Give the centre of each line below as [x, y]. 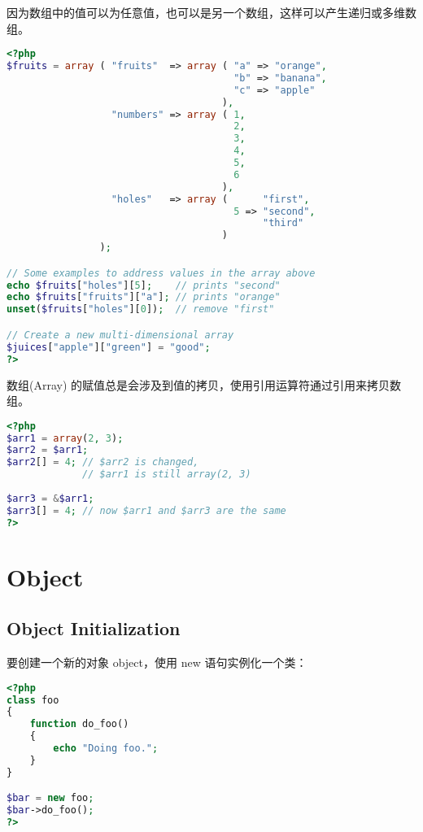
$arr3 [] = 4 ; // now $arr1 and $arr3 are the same [146, 510]
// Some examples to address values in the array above [161, 273]
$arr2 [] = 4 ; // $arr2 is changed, [103, 462]
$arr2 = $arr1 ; [48, 450]
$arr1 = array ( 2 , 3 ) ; [65, 438]
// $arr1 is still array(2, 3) [167, 475]
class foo [33, 700]
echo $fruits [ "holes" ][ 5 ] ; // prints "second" [144, 285]
